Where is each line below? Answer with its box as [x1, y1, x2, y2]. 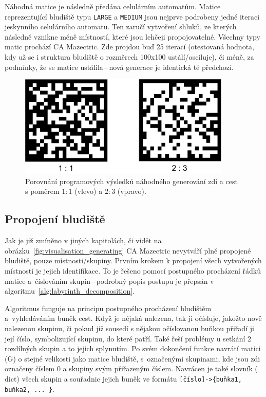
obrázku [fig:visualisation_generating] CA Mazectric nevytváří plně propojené [5, 245, 251, 256]
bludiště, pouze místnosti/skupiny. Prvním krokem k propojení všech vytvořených [5, 255, 262, 266]
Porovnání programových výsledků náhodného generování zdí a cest [25, 175, 238, 186]
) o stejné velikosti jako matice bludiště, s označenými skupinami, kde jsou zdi [13, 353, 260, 364]
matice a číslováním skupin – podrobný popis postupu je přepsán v [5, 275, 214, 286]
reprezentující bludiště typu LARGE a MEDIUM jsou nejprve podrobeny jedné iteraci [5, 11, 260, 22]
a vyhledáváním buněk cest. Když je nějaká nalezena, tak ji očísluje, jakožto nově [5, 313, 262, 323]
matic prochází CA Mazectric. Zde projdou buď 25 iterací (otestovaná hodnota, [5, 41, 254, 52]
